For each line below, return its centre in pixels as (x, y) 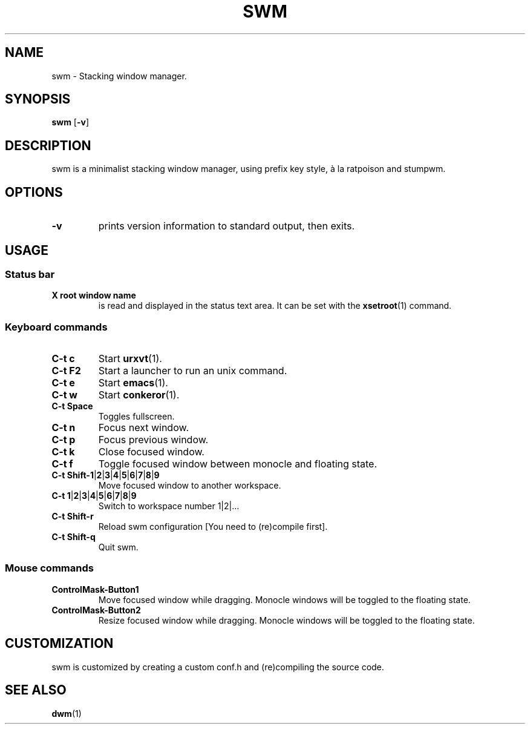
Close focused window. (151, 452)
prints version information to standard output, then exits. (227, 226)
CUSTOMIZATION (59, 644)
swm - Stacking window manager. (119, 76)
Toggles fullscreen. (136, 417)
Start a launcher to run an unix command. (193, 371)
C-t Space (72, 406)
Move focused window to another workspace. (190, 486)
